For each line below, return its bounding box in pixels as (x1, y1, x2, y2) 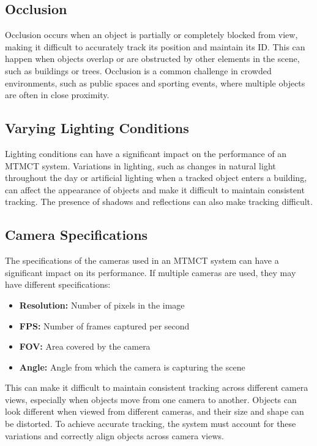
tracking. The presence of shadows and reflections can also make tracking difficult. (5, 195, 313, 208)
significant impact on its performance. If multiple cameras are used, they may (5, 266, 296, 279)
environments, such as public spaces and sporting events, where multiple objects (5, 76, 305, 89)
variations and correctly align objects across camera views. (5, 429, 224, 442)
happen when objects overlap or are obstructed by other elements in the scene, (5, 52, 300, 65)
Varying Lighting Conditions (5, 118, 189, 137)
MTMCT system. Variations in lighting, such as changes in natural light (5, 159, 276, 172)
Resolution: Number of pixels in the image (19, 298, 185, 311)
